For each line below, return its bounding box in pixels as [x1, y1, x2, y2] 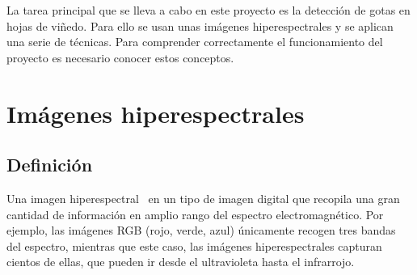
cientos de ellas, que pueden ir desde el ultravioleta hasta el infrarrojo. [6, 253, 355, 270]
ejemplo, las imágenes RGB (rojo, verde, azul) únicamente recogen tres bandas [6, 222, 396, 239]
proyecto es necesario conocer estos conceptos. [6, 49, 234, 66]
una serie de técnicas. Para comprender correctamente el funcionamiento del [6, 33, 383, 50]
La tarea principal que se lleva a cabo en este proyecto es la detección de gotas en [6, 2, 411, 18]
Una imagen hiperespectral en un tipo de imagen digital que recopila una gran [6, 189, 400, 206]
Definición [6, 152, 93, 177]
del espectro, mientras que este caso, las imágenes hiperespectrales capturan [6, 237, 382, 254]
